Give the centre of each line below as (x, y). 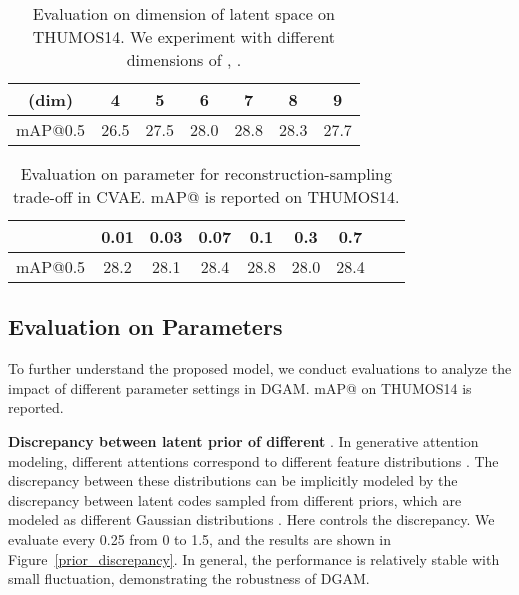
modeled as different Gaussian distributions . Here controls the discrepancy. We (251, 519)
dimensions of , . (184, 59)
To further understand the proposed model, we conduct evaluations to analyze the (260, 368)
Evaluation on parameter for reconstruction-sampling (206, 173)
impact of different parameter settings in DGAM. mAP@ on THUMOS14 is (240, 387)
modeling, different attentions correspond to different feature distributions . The (253, 460)
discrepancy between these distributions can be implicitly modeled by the (233, 480)
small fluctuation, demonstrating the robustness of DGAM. (189, 578)
